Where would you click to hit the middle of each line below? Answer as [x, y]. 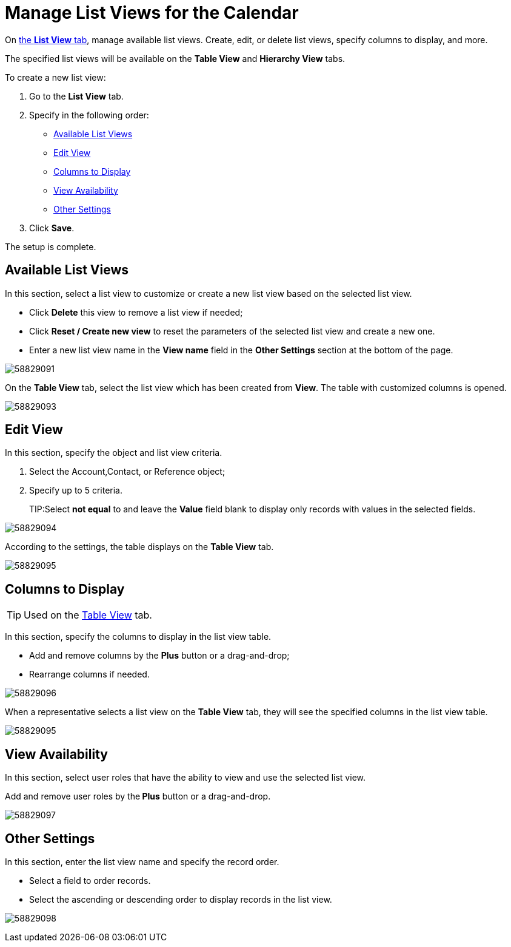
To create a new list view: [55, 77]
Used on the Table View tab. [88, 615]
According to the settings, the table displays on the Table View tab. [139, 547]
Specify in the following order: [89, 115]
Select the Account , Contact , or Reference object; [127, 472]
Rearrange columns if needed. [89, 674]
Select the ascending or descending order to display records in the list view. [181, 899]
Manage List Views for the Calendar [152, 13]
